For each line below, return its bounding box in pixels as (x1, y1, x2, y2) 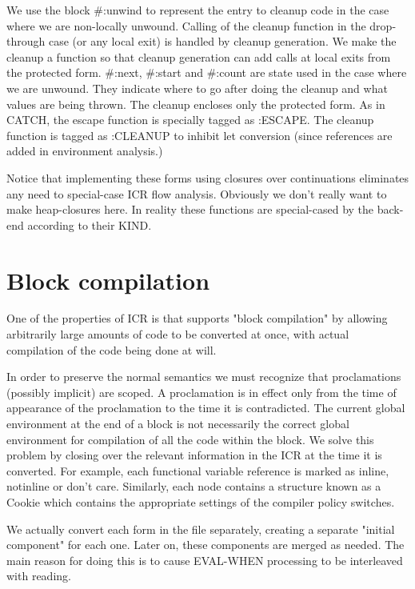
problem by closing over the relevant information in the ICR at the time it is (6, 447, 382, 463)
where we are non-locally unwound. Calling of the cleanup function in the (6, 17, 366, 34)
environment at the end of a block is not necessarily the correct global (6, 415, 349, 431)
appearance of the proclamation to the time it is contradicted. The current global (6, 399, 405, 416)
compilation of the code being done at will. (6, 341, 217, 358)
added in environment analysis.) (6, 142, 163, 159)
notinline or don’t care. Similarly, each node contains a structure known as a (6, 478, 381, 495)
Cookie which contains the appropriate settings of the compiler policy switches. (6, 493, 395, 510)
